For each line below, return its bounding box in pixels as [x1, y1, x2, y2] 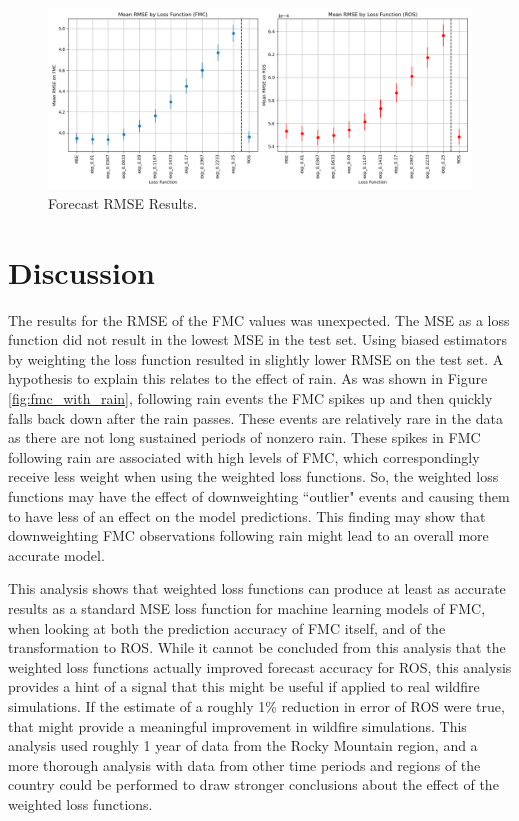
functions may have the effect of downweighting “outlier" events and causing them [8, 486, 510, 507]
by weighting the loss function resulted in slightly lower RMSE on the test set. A [8, 348, 504, 369]
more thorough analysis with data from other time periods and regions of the [8, 754, 481, 775]
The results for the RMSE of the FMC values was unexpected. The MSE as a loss [8, 309, 510, 330]
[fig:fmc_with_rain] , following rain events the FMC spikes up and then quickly [8, 388, 493, 409]
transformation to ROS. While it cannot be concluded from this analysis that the [8, 637, 506, 658]
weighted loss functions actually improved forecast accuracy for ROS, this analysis [8, 656, 512, 677]
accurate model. [8, 544, 105, 565]
